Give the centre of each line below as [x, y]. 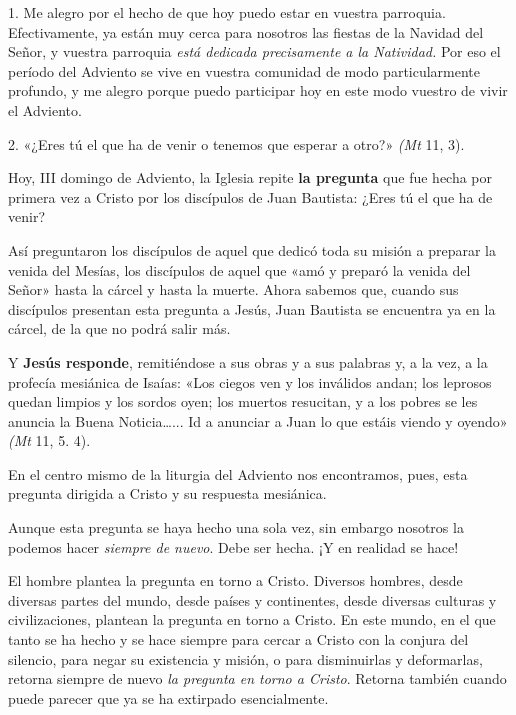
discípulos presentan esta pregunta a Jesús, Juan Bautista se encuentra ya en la [252, 308]
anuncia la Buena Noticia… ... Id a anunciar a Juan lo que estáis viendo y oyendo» [258, 420]
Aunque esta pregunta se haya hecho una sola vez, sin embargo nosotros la [236, 527]
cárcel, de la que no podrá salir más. [119, 328]
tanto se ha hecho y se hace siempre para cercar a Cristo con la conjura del [238, 639]
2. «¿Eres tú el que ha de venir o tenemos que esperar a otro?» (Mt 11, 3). [236, 143]
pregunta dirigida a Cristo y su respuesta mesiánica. [167, 493]
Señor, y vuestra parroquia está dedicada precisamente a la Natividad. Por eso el [254, 51]
